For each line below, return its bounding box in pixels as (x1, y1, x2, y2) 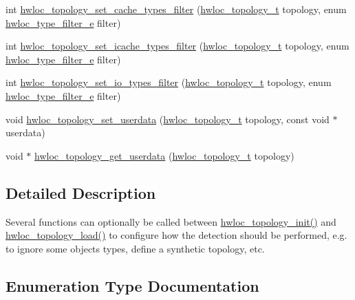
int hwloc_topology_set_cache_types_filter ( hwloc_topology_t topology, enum (6, 2, 347, 16)
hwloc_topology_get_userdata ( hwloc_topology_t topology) (34, 148, 294, 162)
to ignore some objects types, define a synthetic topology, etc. (6, 241, 265, 255)
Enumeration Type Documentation (6, 275, 259, 296)
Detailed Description (6, 182, 156, 203)
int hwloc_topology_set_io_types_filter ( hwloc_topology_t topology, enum (6, 75, 332, 89)
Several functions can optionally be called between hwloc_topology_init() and (6, 214, 336, 228)
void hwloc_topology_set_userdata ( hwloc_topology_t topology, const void (6, 111, 330, 126)
